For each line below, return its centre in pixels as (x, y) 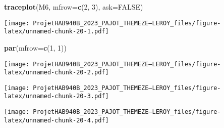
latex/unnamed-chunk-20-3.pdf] (57, 96)
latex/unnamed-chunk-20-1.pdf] (57, 32)
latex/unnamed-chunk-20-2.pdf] (57, 73)
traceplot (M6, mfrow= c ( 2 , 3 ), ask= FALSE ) (74, 7)
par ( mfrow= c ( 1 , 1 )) (35, 47)
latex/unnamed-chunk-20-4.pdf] (57, 120)
